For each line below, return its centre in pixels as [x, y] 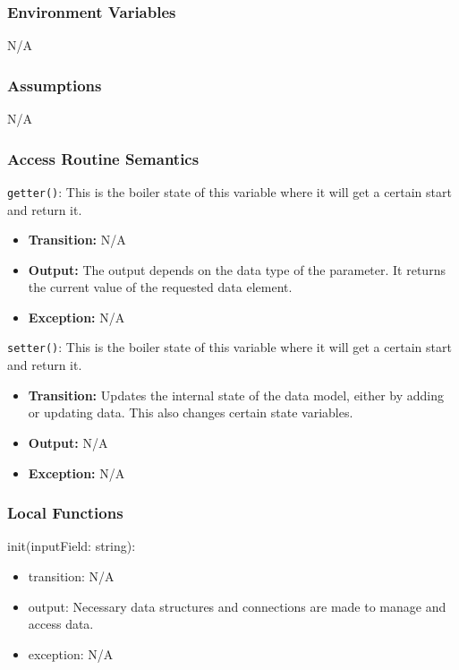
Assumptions [55, 85]
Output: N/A [68, 442]
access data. [61, 624]
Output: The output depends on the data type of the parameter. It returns [237, 269]
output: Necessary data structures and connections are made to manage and [237, 606]
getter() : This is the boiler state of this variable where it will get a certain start [229, 191]
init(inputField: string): [72, 546]
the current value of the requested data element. [160, 287]
